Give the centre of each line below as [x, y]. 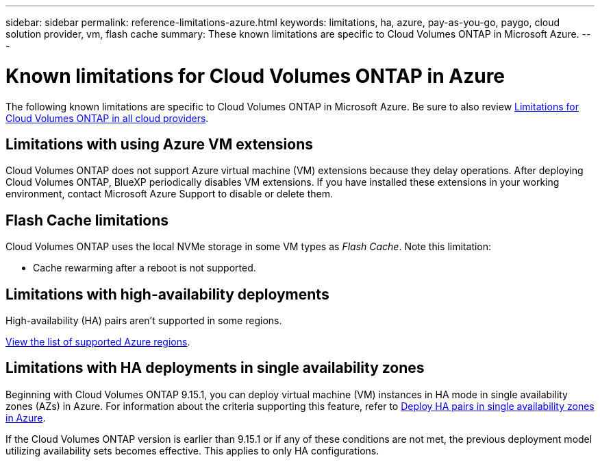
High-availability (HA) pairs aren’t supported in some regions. [144, 321]
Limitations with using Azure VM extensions [159, 144]
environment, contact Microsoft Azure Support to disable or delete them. [170, 194]
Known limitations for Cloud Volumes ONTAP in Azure [255, 76]
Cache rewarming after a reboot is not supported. [145, 268]
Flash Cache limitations [87, 220]
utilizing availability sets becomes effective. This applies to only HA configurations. [192, 450]
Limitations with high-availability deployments [167, 294]
